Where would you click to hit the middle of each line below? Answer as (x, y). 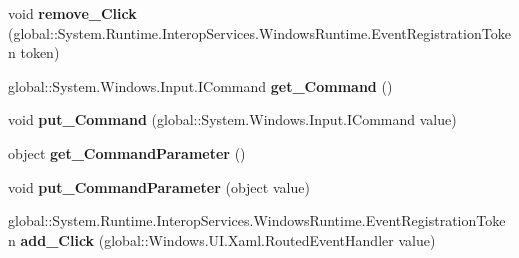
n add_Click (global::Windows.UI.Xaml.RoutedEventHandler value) (222, 239)
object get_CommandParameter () (127, 152)
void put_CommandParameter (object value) (159, 186)
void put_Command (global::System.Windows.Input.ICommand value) (232, 119)
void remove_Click (72, 13)
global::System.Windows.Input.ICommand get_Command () (200, 85)
